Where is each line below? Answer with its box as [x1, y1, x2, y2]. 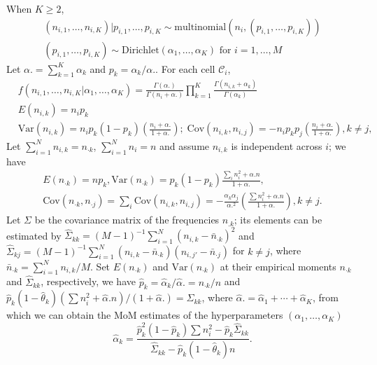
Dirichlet [122, 45, 159, 55]
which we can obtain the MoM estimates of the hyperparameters [6, 308, 283, 322]
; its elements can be [234, 212, 322, 227]
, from [312, 290, 339, 305]
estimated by [6, 228, 62, 242]
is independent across [231, 138, 322, 153]
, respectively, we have [41, 274, 136, 289]
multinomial [174, 22, 227, 32]
